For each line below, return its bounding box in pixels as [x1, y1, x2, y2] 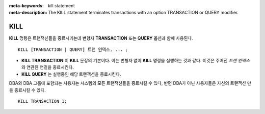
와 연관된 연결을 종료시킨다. [21, 64, 74, 70]
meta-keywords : [9, 3, 44, 8]
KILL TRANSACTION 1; [18, 98, 67, 104]
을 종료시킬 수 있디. [9, 87, 46, 93]
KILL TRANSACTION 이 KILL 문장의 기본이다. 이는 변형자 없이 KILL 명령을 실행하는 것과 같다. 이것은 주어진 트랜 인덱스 [21, 58, 250, 64]
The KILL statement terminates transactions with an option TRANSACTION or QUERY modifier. [48, 10, 239, 16]
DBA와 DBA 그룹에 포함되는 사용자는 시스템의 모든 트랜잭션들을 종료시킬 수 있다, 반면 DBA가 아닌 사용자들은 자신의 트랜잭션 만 [9, 80, 251, 86]
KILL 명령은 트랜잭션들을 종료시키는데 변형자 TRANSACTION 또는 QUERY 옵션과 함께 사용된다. [9, 35, 193, 41]
